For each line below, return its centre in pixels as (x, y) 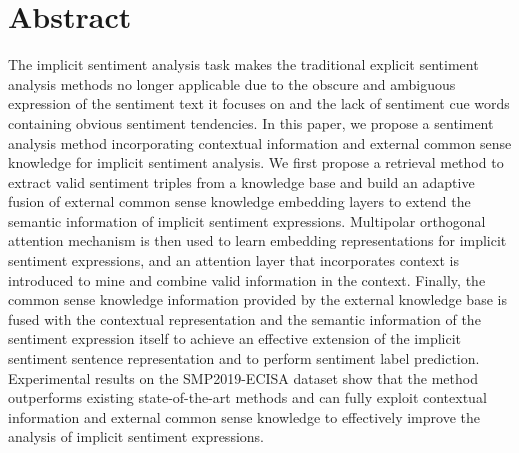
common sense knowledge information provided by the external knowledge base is (257, 299)
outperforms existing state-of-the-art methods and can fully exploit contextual (247, 397)
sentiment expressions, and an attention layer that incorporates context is (233, 260)
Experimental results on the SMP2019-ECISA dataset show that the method (243, 377)
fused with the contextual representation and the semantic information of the (244, 318)
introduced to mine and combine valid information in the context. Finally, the (247, 279)
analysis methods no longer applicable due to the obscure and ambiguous (232, 83)
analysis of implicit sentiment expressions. (136, 436)
